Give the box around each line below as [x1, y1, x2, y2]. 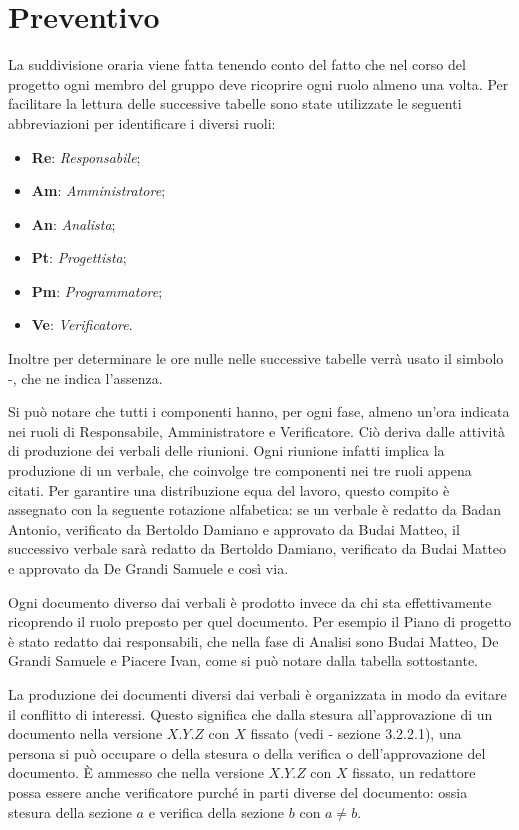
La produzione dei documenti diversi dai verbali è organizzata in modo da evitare [8, 683, 507, 704]
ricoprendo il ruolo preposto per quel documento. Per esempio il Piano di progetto [8, 611, 512, 632]
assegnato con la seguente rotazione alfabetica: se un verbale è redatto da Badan [8, 499, 501, 520]
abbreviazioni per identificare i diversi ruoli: [8, 112, 276, 133]
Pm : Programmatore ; [31, 280, 163, 301]
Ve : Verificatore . [31, 314, 133, 335]
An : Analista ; [31, 213, 116, 234]
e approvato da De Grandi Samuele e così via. [8, 558, 289, 578]
